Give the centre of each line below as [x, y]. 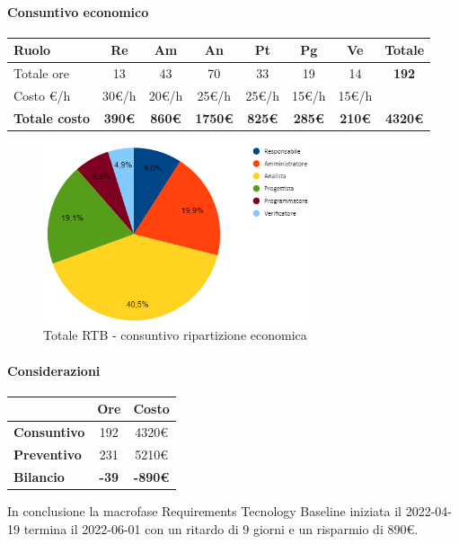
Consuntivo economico [78, 11]
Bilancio [39, 476]
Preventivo [48, 454]
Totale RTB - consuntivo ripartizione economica [175, 335]
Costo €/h [42, 95]
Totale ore [41, 73]
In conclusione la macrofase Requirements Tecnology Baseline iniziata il [205, 510]
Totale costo [52, 117]
